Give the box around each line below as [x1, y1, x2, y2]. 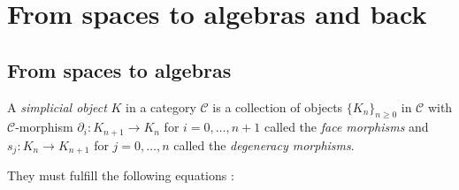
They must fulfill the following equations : [7, 166, 234, 185]
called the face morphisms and [264, 118, 429, 136]
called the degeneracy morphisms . [173, 135, 355, 154]
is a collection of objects [212, 97, 343, 116]
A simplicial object [7, 97, 107, 116]
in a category [126, 97, 196, 116]
